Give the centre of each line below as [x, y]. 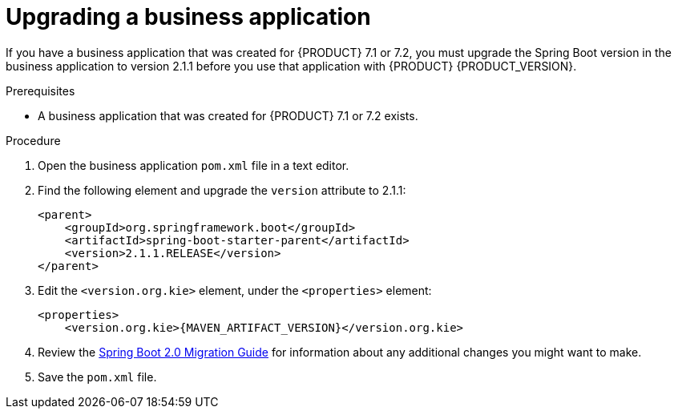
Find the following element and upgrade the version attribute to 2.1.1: [222, 190]
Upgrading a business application [188, 17]
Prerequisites [40, 91]
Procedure [33, 140]
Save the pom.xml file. [97, 377]
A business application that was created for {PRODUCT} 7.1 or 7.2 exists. [228, 115]
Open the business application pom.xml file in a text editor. [194, 165]
